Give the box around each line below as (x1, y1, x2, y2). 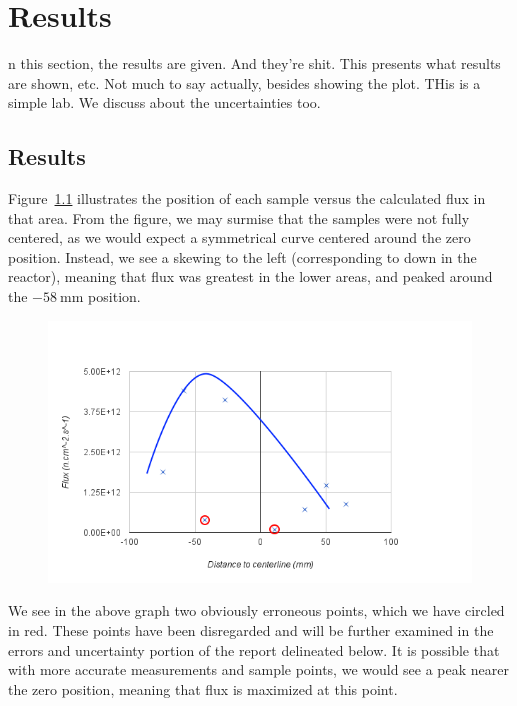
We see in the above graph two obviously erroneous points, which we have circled (8, 600, 505, 621)
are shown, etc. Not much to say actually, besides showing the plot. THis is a (8, 72, 481, 93)
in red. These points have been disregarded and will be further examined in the (8, 620, 494, 641)
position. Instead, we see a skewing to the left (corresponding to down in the (8, 246, 477, 267)
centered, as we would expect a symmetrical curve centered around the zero (8, 227, 471, 248)
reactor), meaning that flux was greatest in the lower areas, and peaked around (8, 266, 493, 287)
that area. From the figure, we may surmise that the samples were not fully (8, 207, 470, 228)
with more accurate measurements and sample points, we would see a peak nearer (8, 659, 510, 680)
